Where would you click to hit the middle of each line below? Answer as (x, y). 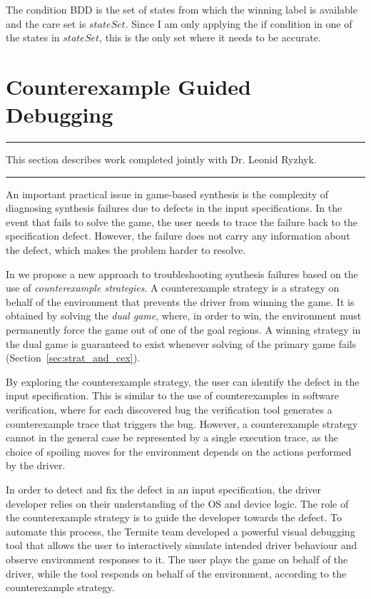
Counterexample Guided (129, 86)
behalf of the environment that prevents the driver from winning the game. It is (180, 301)
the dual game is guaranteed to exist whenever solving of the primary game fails (181, 343)
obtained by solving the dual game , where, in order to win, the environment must (184, 316)
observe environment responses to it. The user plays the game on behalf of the (177, 559)
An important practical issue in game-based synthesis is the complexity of (167, 194)
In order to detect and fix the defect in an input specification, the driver (164, 489)
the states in (33, 37)
